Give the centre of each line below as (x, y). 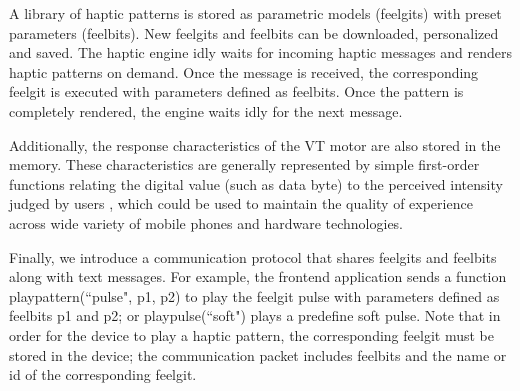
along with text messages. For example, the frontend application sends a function (258, 276)
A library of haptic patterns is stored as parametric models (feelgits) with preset (255, 13)
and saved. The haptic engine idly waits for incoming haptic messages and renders (261, 52)
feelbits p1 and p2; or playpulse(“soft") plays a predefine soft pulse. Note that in (255, 315)
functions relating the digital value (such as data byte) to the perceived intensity (256, 183)
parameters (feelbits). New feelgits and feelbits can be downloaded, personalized (254, 32)
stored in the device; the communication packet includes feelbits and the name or (258, 354)
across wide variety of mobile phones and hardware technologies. (206, 222)
